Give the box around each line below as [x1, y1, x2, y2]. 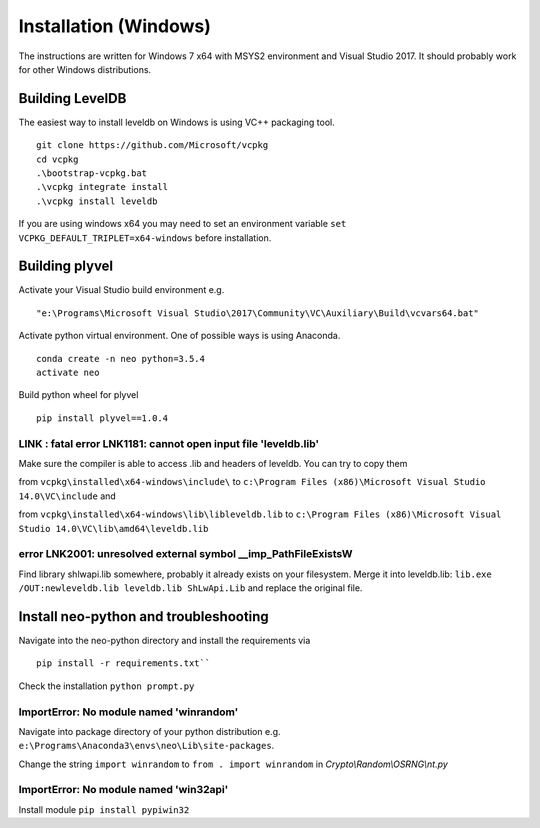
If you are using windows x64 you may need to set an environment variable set [18, 218, 347, 230]
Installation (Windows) [18, 15, 212, 37]
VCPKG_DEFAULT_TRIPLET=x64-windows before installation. [18, 231, 272, 244]
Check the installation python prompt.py [18, 680, 195, 692]
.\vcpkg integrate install [36, 181, 169, 193]
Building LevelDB [18, 90, 127, 107]
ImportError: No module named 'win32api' [18, 783, 229, 797]
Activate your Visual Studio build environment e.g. [18, 284, 225, 296]
